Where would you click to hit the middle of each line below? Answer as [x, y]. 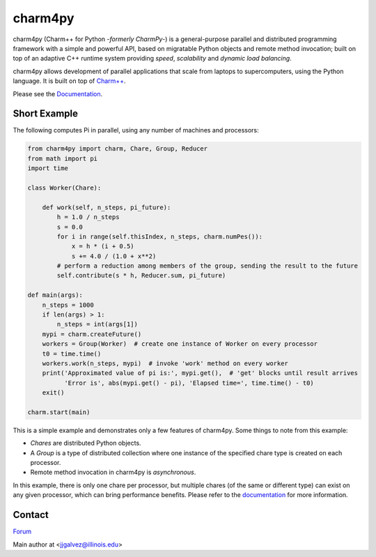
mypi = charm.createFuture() [92, 334]
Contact [31, 515]
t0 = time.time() [72, 353]
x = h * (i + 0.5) [103, 246]
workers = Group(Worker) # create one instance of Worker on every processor [180, 344]
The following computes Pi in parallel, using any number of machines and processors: [136, 130]
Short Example [46, 114]
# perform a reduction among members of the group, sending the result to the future [207, 266]
